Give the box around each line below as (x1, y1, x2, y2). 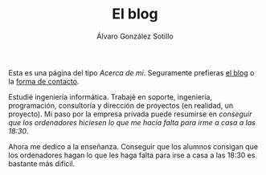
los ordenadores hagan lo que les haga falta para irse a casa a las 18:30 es (8, 150, 256, 160)
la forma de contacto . (8, 76, 80, 86)
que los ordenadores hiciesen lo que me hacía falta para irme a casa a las (8, 117, 256, 127)
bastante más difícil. (8, 158, 76, 169)
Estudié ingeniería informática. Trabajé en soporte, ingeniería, (8, 92, 213, 101)
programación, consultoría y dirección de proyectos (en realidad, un (8, 100, 234, 110)
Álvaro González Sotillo (96, 31, 174, 41)
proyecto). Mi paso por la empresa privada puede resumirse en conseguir (8, 109, 252, 119)
